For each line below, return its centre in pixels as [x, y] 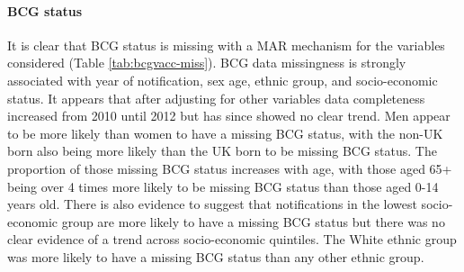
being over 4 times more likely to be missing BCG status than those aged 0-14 [223, 186]
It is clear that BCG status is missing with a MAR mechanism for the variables [226, 45]
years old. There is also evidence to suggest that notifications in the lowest [212, 204]
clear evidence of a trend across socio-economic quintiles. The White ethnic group [232, 239]
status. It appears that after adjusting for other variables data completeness [216, 98]
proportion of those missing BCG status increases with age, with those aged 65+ [230, 168]
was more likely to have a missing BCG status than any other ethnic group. [216, 256]
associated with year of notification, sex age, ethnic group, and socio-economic [223, 80]
